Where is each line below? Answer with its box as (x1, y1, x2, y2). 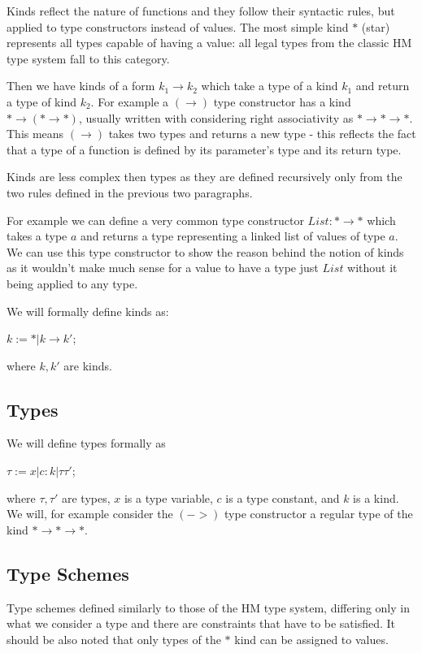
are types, (61, 489, 111, 506)
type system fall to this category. (7, 50, 170, 67)
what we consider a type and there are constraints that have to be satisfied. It (7, 615, 396, 632)
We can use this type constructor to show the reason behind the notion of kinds (7, 243, 404, 260)
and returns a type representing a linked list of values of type (80, 227, 385, 244)
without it (347, 259, 398, 276)
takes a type (7, 227, 67, 244)
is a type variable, (124, 489, 213, 506)
